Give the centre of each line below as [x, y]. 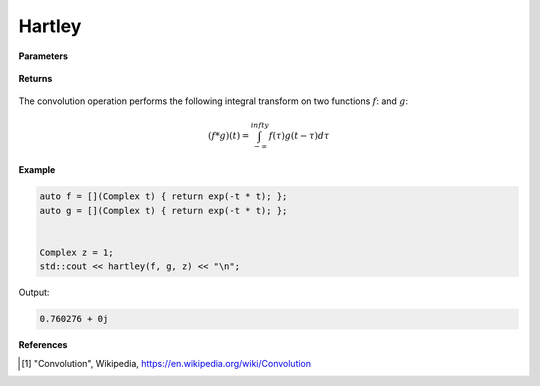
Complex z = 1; [76, 252]
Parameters [43, 56]
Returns [35, 78]
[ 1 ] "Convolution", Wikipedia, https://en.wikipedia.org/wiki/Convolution [166, 363]
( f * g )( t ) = [229, 135]
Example [37, 170]
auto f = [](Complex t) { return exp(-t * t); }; [163, 196]
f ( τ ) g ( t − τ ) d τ [299, 135]
